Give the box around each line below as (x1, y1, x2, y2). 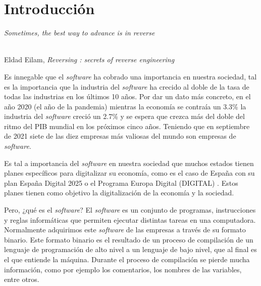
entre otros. (4, 274, 39, 284)
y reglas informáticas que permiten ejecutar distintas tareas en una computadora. (4, 214, 256, 225)
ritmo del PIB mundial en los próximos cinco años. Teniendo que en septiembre (4, 120, 250, 131)
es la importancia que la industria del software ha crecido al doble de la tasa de (4, 81, 249, 92)
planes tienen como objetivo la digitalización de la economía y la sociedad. (4, 187, 234, 198)
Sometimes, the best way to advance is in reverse (4, 27, 155, 38)
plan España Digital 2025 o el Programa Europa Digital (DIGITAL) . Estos (4, 177, 238, 188)
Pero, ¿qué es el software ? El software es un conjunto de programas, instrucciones (4, 205, 256, 215)
